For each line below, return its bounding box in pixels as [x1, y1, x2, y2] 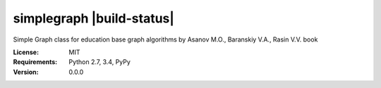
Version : [13, 68, 39, 76]
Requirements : [13, 58, 58, 66]
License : [13, 48, 39, 56]
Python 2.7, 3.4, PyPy [68, 58, 131, 66]
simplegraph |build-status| [13, 11, 174, 26]
